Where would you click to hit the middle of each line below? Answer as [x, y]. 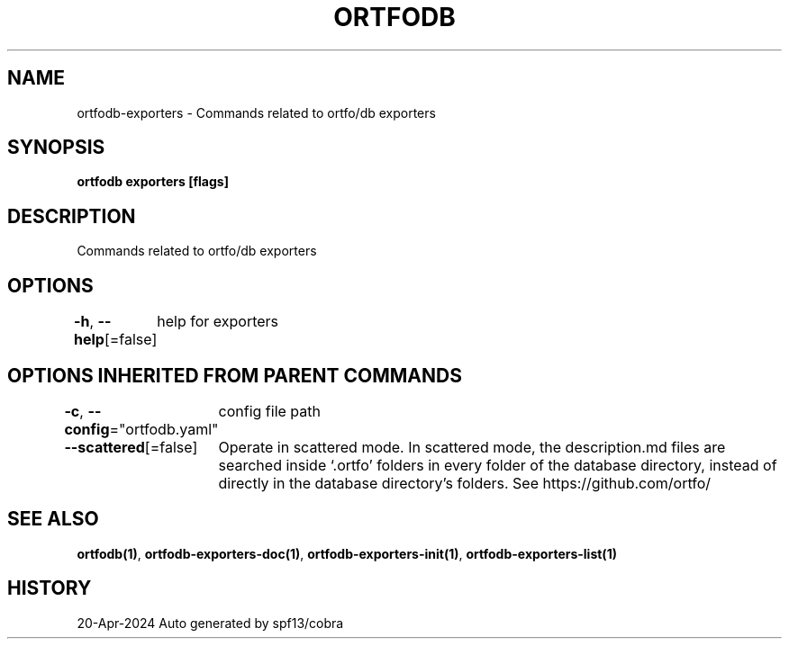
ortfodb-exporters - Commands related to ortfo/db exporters [256, 112]
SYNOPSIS [56, 148]
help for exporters [218, 322]
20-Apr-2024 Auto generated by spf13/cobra [210, 623]
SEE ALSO [53, 519]
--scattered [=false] [131, 447]
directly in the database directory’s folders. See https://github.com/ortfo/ [465, 483]
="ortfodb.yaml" [164, 429]
